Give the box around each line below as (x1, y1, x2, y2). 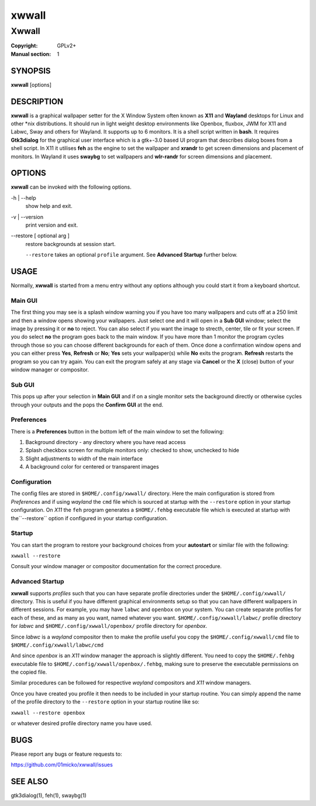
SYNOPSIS (11, 66, 51, 76)
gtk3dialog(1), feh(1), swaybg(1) (11, 792, 87, 799)
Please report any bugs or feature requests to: (11, 750, 122, 757)
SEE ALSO (11, 777, 49, 787)
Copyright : (11, 42, 38, 49)
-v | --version (11, 213, 44, 220)
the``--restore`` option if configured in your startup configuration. (11, 514, 168, 521)
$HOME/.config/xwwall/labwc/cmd (11, 641, 104, 648)
